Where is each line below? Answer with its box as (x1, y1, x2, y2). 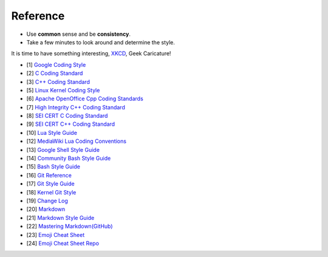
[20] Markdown (26, 205, 66, 213)
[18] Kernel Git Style (26, 188, 77, 196)
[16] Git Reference (26, 171, 72, 179)
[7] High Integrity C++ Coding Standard (26, 103, 126, 111)
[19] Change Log (26, 197, 68, 204)
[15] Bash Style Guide (26, 163, 80, 170)
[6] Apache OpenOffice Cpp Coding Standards (26, 95, 144, 103)
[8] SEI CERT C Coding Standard (26, 112, 108, 120)
